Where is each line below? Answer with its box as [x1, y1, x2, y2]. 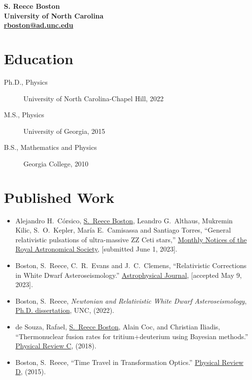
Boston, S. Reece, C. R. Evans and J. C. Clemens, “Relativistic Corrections [15, 260, 247, 270]
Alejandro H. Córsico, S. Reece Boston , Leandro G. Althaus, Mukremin [15, 215, 233, 225]
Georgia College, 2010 [23, 158, 89, 168]
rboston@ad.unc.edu [4, 20, 74, 30]
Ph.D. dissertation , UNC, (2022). [15, 305, 115, 315]
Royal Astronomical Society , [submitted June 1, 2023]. [15, 244, 177, 254]
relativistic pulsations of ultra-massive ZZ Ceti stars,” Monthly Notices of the [15, 234, 247, 244]
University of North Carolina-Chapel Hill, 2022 [23, 93, 164, 103]
